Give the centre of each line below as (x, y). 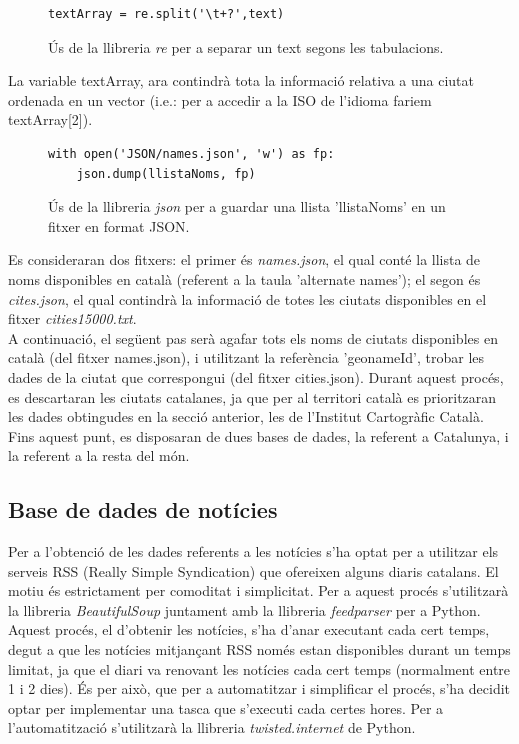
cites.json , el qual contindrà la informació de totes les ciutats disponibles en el (247, 298)
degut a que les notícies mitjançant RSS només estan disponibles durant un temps (259, 649)
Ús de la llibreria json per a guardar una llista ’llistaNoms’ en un (247, 206)
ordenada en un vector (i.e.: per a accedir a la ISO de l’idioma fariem (220, 99)
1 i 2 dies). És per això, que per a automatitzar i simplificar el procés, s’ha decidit (259, 688)
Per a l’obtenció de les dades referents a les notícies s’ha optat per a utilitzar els (253, 551)
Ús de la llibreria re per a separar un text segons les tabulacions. (246, 46)
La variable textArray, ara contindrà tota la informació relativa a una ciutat (241, 80)
